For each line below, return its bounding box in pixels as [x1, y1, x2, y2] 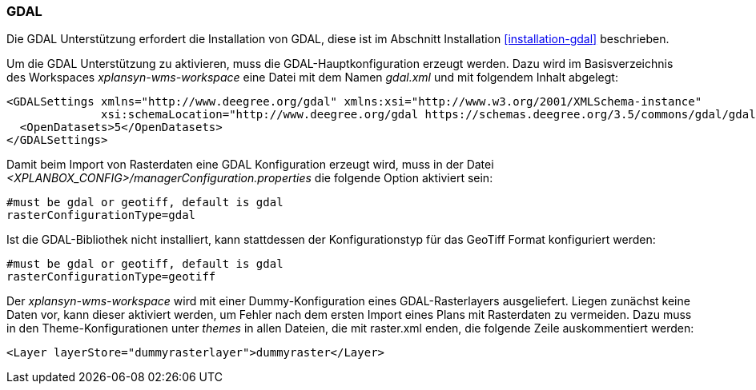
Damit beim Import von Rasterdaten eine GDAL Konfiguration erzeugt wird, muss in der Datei [6, 157, 494, 172]
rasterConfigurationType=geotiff [6, 270, 216, 284]
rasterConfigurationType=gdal [6, 209, 196, 222]
